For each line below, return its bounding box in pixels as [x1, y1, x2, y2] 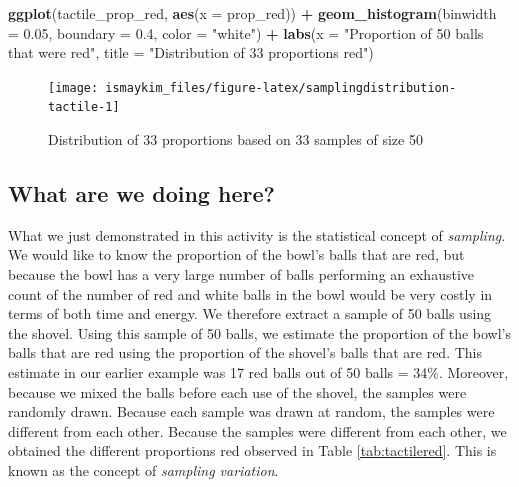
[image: [48, 80, 99, 95]
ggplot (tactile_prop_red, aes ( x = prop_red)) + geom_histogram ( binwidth [8, 3, 497, 23]
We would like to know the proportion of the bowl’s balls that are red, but [8, 244, 465, 265]
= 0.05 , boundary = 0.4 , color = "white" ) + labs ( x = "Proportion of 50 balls [8, 22, 484, 43]
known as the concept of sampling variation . [8, 460, 279, 481]
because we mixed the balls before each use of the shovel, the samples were [8, 381, 467, 402]
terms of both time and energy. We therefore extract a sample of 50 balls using [8, 303, 492, 324]
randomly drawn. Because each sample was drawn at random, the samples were [8, 401, 495, 422]
